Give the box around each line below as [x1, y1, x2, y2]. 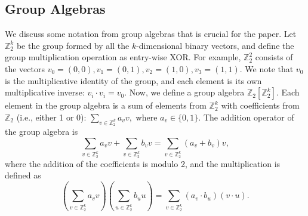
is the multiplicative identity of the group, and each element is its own [5, 74, 262, 87]
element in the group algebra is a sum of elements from [5, 99, 207, 112]
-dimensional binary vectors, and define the [136, 39, 294, 51]
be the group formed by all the [16, 39, 130, 51]
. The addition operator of [198, 110, 294, 123]
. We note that [239, 62, 294, 75]
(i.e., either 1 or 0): [16, 110, 87, 123]
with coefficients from [221, 99, 300, 112]
